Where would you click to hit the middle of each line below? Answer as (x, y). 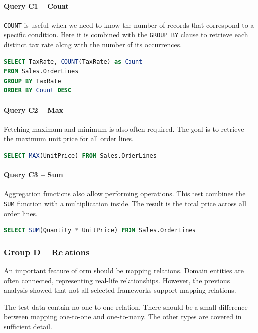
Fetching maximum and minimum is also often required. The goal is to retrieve (124, 128)
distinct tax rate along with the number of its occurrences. (93, 44)
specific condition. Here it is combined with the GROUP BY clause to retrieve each (126, 35)
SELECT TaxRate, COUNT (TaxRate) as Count (73, 61)
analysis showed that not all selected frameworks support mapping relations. (120, 290)
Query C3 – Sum (33, 175)
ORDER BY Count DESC (38, 91)
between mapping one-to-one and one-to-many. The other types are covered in (123, 316)
